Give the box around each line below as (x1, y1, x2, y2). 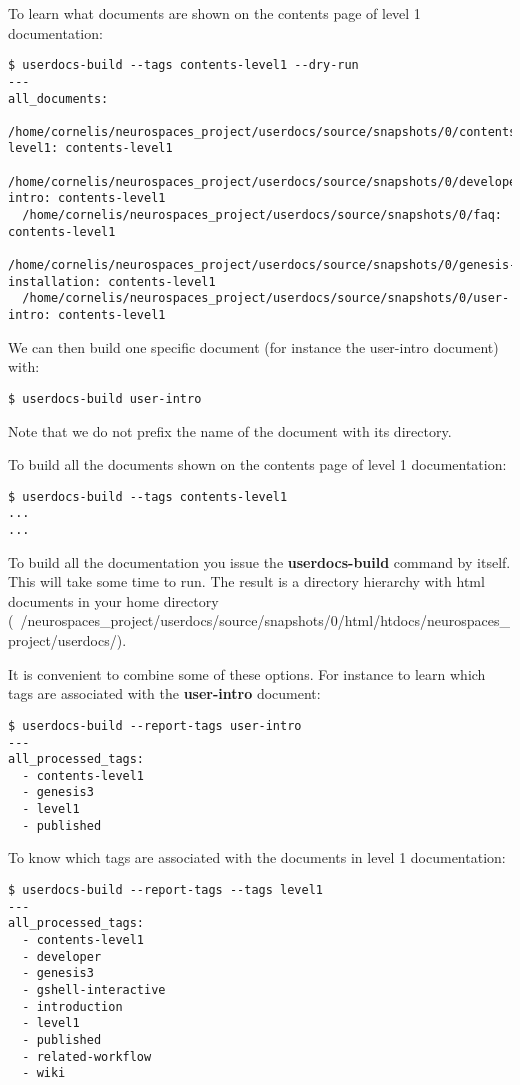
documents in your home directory (8, 590, 219, 611)
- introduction (22, 999, 123, 1014)
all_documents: (8, 91, 109, 106)
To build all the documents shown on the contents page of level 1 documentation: (8, 454, 507, 475)
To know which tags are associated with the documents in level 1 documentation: (8, 847, 506, 868)
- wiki (22, 1066, 66, 1081)
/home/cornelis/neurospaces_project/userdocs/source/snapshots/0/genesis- (8, 258, 517, 273)
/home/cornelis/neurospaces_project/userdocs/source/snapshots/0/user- (22, 291, 510, 306)
